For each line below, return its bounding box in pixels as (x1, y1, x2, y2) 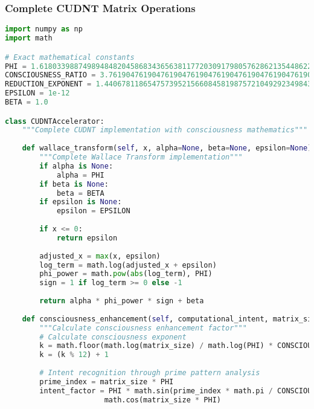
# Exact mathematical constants (5, 53, 135, 62)
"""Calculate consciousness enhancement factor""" (39, 323, 247, 332)
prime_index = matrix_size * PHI (39, 377, 174, 386)
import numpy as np (5, 25, 83, 34)
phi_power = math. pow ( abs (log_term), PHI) (39, 269, 213, 279)
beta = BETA (56, 188, 104, 198)
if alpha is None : (39, 161, 114, 170)
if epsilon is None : (39, 198, 122, 207)
